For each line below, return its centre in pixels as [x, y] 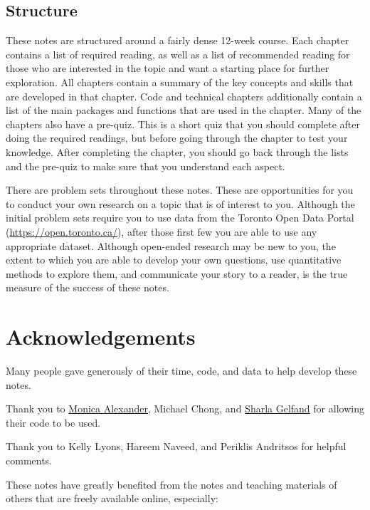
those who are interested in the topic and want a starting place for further [168, 68]
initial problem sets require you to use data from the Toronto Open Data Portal [180, 218]
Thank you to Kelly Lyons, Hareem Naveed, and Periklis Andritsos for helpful [176, 446]
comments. [29, 460]
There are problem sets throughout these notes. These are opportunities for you [180, 190]
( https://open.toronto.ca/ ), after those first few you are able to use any [162, 231]
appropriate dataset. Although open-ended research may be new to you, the [171, 245]
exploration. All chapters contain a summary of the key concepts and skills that [180, 82]
